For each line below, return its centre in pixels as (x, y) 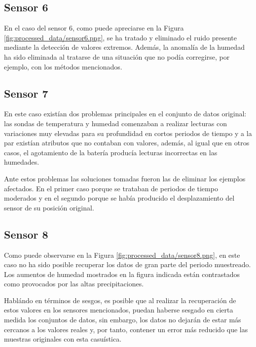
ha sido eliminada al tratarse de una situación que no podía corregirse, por (117, 56)
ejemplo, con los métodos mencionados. (63, 66)
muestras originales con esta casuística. (63, 339)
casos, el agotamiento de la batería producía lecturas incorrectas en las (111, 152)
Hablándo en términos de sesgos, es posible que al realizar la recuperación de (120, 300)
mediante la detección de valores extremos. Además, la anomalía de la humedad (124, 47)
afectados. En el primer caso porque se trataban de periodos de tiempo (111, 188)
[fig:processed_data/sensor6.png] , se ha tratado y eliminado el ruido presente (121, 37)
